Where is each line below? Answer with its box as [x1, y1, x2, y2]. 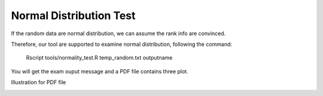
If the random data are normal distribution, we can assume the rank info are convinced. [11, 30, 226, 37]
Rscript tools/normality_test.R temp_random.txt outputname [26, 54, 173, 61]
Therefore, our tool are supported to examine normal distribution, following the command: [11, 41, 233, 48]
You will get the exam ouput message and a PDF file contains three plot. [11, 67, 188, 75]
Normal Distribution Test [11, 9, 136, 22]
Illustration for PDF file [11, 79, 66, 86]
